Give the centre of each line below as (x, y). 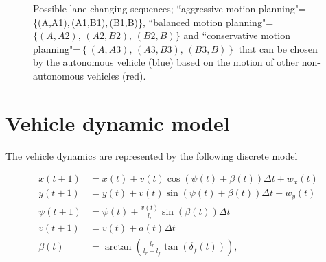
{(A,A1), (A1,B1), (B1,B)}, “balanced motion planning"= (153, 22)
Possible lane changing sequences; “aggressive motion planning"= (170, 8)
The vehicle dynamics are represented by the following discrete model (152, 155)
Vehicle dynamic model (118, 122)
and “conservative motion (237, 35)
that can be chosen (278, 48)
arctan (118, 247)
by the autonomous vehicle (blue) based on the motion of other (166, 62)
